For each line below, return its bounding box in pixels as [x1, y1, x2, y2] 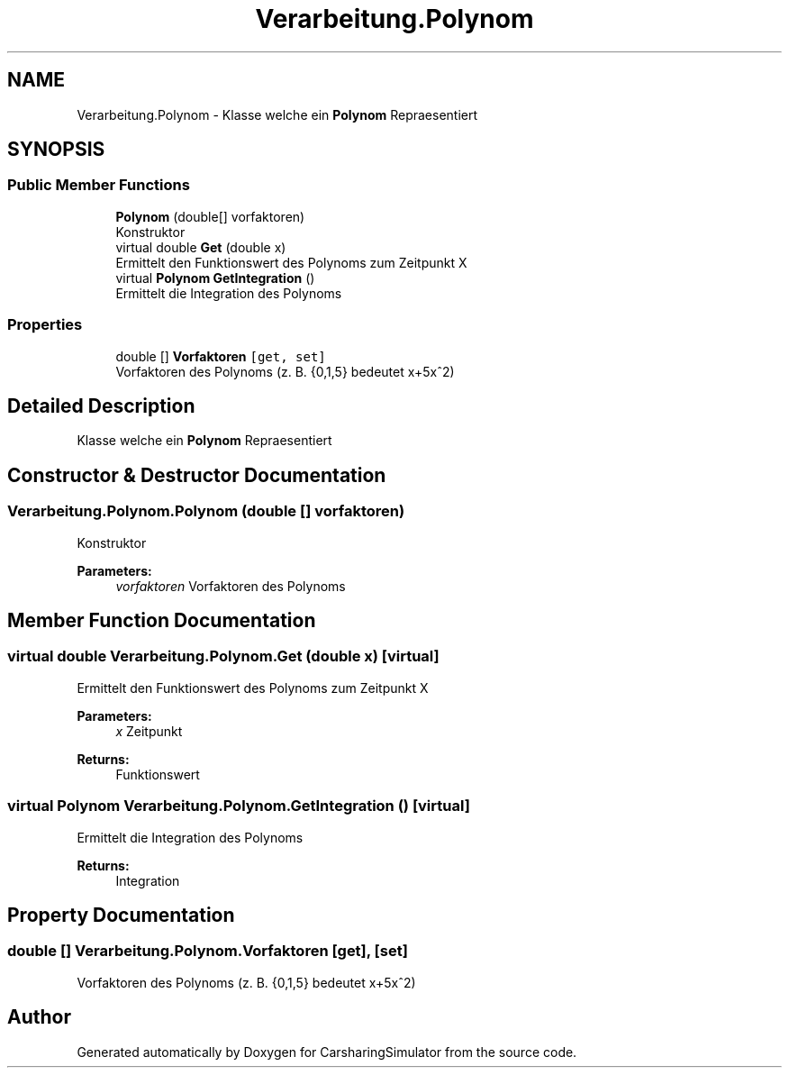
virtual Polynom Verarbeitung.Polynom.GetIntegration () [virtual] [7, 797, 470, 815]
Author [7, 1006, 71, 1029]
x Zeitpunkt [115, 723, 183, 739]
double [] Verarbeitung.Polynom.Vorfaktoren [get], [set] [7, 942, 408, 961]
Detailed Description [7, 394, 195, 417]
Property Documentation [7, 904, 235, 927]
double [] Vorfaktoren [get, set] [115, 348, 326, 364]
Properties [7, 315, 83, 334]
